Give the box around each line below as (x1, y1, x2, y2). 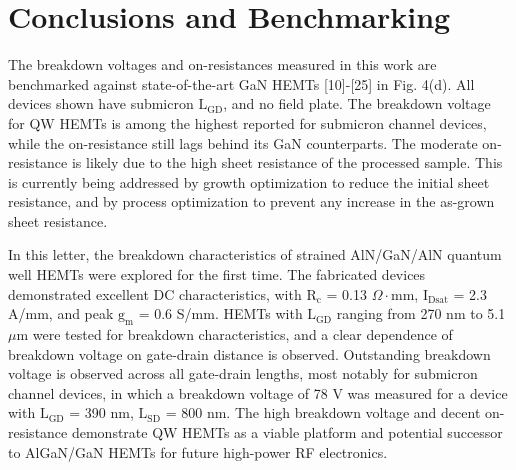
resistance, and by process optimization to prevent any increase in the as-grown (8, 191, 495, 212)
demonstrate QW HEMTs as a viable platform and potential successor (71, 422, 503, 443)
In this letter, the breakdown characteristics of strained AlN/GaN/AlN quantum (8, 244, 502, 265)
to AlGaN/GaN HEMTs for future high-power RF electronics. (8, 441, 388, 462)
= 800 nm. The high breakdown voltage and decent (165, 402, 481, 423)
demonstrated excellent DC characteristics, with (8, 283, 302, 304)
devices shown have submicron (8, 93, 194, 114)
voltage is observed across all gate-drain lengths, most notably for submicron (8, 363, 478, 384)
